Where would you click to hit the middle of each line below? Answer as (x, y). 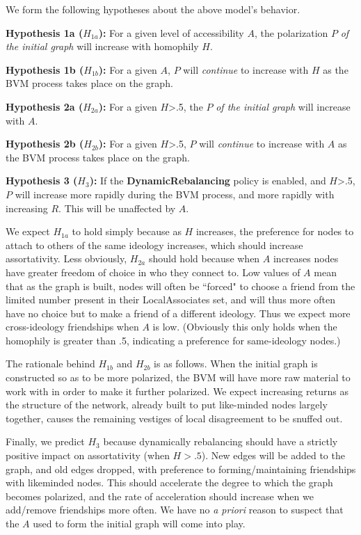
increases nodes (306, 258)
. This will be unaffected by (117, 208)
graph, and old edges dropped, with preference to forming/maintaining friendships (181, 469)
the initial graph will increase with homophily (102, 46)
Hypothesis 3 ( (42, 181)
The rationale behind (50, 364)
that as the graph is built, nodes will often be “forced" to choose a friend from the (180, 286)
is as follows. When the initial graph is (236, 364)
